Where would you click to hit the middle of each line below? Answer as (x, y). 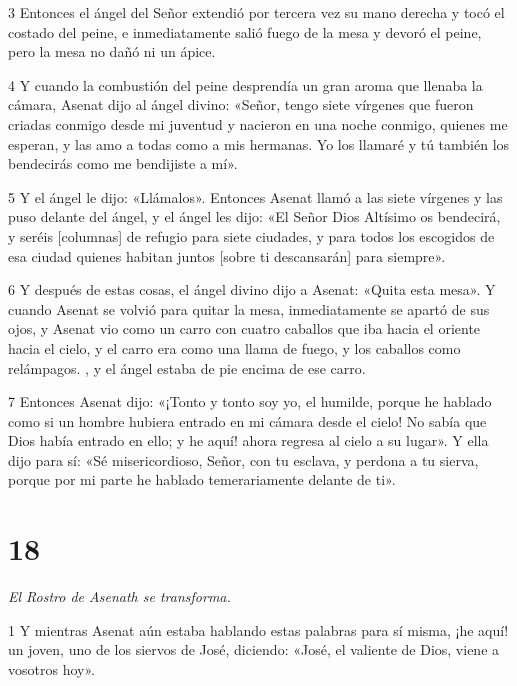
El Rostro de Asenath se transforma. (119, 596)
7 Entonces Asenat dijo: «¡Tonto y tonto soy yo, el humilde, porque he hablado (250, 401)
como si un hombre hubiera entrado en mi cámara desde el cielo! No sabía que (247, 420)
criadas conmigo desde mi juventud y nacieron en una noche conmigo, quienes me (258, 123)
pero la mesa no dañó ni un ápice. (112, 51)
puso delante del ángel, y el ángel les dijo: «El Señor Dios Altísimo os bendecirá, (254, 216)
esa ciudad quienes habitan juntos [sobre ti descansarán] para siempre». (227, 255)
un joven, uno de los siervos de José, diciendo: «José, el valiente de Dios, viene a (254, 649)
